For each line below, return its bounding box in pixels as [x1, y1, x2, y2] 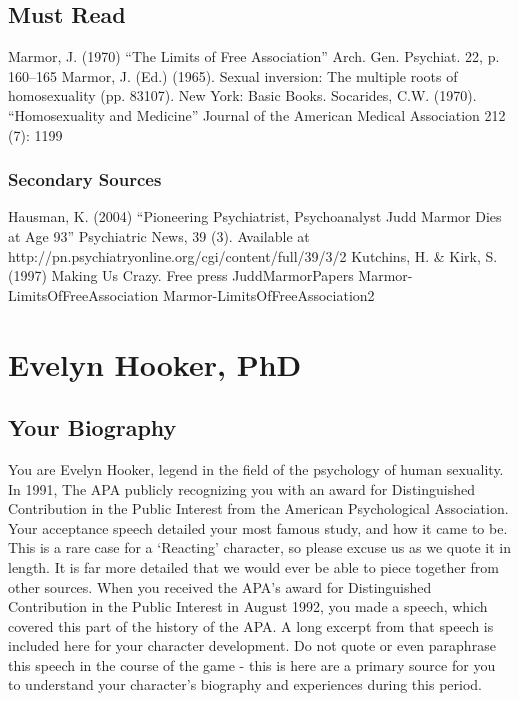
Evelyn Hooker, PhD [8, 343, 302, 384]
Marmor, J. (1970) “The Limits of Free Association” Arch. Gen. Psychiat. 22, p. [8, 46, 500, 67]
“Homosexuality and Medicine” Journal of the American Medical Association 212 [8, 104, 506, 125]
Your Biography [8, 412, 177, 443]
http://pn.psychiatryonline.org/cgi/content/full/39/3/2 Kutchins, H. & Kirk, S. [8, 245, 498, 266]
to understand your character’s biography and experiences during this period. [8, 674, 482, 695]
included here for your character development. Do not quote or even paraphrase [8, 635, 496, 656]
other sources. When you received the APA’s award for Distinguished [8, 576, 432, 597]
